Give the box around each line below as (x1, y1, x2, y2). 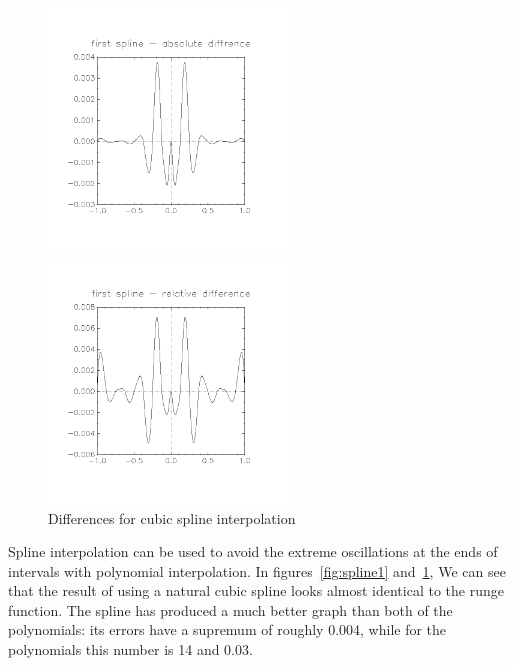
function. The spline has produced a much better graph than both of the (8, 599, 453, 620)
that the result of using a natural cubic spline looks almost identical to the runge (8, 580, 504, 601)
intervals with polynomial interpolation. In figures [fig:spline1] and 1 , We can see (8, 560, 506, 581)
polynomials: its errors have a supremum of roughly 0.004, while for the (8, 619, 447, 640)
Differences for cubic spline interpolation (48, 507, 296, 528)
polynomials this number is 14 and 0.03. (8, 639, 253, 660)
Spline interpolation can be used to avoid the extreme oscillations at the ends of (8, 541, 498, 562)
